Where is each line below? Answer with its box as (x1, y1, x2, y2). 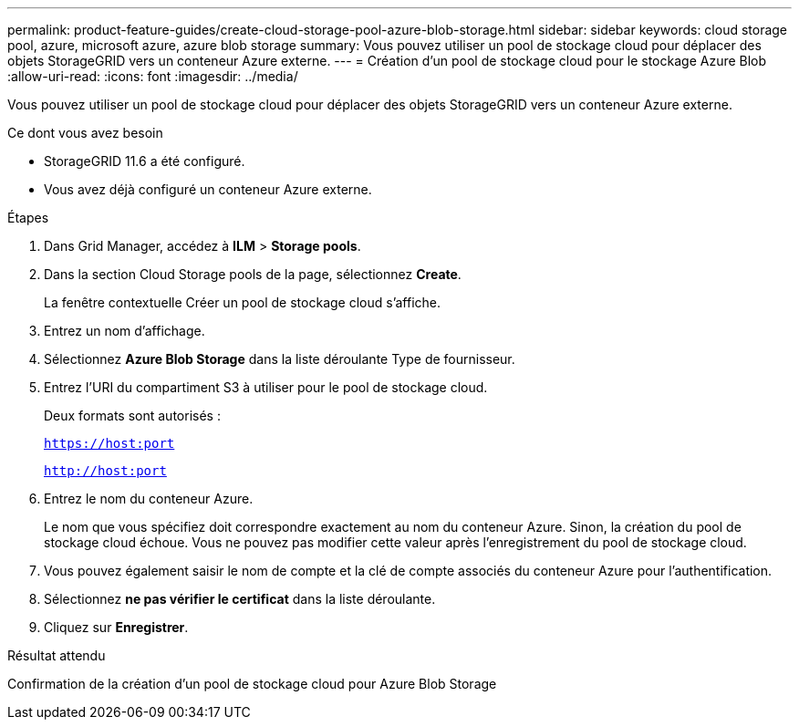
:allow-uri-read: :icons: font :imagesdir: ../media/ (7, 68, 298, 84)
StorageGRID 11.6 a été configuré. (44, 153, 245, 169)
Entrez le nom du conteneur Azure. (44, 491, 254, 506)
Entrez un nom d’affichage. (44, 323, 205, 338)
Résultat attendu (7, 648, 106, 663)
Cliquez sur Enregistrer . (44, 619, 189, 635)
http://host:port (44, 463, 167, 478)
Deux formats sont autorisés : (44, 408, 221, 423)
